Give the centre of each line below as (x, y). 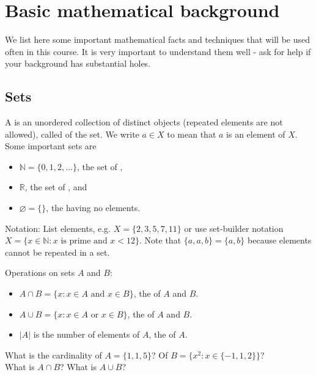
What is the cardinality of (53, 355)
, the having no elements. (93, 208)
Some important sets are (51, 146)
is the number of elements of (86, 334)
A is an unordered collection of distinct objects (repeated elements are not (144, 122)
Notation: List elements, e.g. (58, 228)
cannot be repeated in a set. (57, 252)
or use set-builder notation (234, 228)
